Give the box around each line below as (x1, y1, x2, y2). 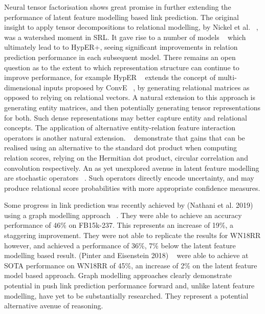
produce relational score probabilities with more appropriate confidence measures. (4, 182, 260, 193)
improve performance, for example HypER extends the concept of (4, 72, 216, 83)
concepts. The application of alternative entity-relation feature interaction (4, 122, 236, 133)
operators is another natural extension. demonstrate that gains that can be (4, 132, 245, 143)
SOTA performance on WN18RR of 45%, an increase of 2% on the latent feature (4, 260, 257, 270)
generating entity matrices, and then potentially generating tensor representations (4, 102, 261, 112)
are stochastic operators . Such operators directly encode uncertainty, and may (4, 172, 254, 183)
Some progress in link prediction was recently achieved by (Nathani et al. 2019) (4, 200, 253, 210)
